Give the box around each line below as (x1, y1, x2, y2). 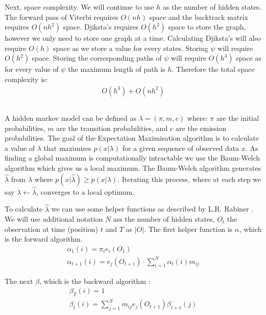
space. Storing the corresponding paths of (32, 52, 162, 63)
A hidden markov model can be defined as (5, 112, 136, 123)
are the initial (216, 112, 259, 123)
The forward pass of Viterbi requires (5, 11, 118, 22)
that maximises (43, 142, 91, 153)
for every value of (5, 64, 59, 74)
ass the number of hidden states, (113, 214, 215, 224)
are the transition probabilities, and (56, 122, 168, 133)
